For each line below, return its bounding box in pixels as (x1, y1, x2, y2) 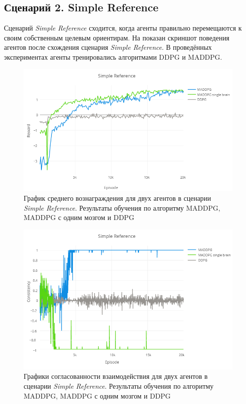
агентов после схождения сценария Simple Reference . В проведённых (4, 42, 212, 52)
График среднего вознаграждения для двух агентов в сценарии (24, 192, 211, 203)
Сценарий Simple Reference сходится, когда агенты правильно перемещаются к (4, 23, 242, 33)
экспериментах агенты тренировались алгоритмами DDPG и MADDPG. (4, 51, 222, 62)
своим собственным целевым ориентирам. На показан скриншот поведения (4, 32, 230, 42)
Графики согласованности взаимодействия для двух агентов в (24, 371, 208, 381)
